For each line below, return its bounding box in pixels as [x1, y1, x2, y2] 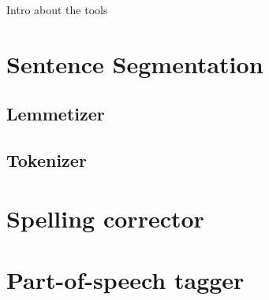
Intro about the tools [6, 2, 108, 17]
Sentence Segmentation [6, 47, 263, 80]
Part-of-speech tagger [6, 264, 245, 296]
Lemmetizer [6, 102, 105, 126]
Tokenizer [6, 148, 87, 172]
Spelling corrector [6, 202, 204, 234]
